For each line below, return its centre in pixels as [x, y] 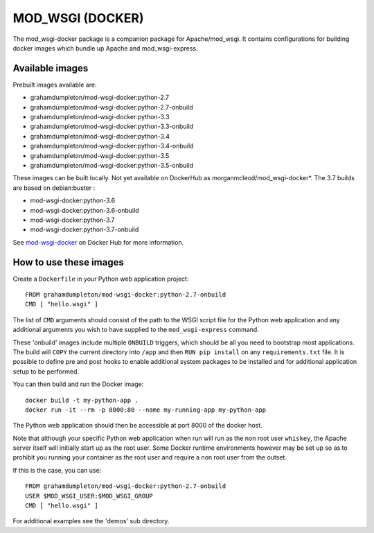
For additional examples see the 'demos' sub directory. [91, 521]
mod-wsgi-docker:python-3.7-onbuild [84, 229]
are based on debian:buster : [54, 188]
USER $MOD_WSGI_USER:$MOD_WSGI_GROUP [89, 496]
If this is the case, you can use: [57, 470]
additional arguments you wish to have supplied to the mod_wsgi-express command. [136, 330]
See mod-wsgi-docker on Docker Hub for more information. [98, 242]
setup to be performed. [46, 372]
